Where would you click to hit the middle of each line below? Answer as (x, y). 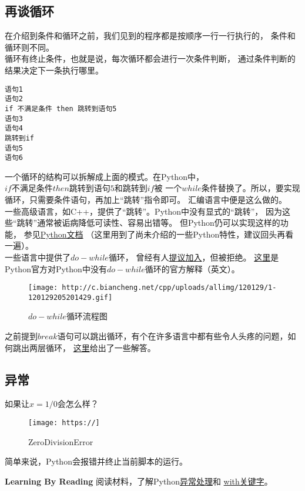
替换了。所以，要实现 (259, 188)
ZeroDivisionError (61, 441)
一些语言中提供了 (38, 257)
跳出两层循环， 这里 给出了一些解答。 (84, 347)
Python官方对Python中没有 (56, 268)
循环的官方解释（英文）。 (192, 268)
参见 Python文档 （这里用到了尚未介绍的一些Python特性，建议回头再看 (159, 234)
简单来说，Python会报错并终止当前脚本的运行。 (96, 461)
